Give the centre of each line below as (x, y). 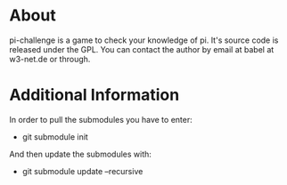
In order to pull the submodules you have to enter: (101, 119)
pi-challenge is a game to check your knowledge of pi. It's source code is (144, 40)
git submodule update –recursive (82, 171)
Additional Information (94, 95)
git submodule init (55, 137)
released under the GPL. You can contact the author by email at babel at (142, 49)
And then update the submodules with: (80, 154)
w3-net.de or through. (50, 59)
